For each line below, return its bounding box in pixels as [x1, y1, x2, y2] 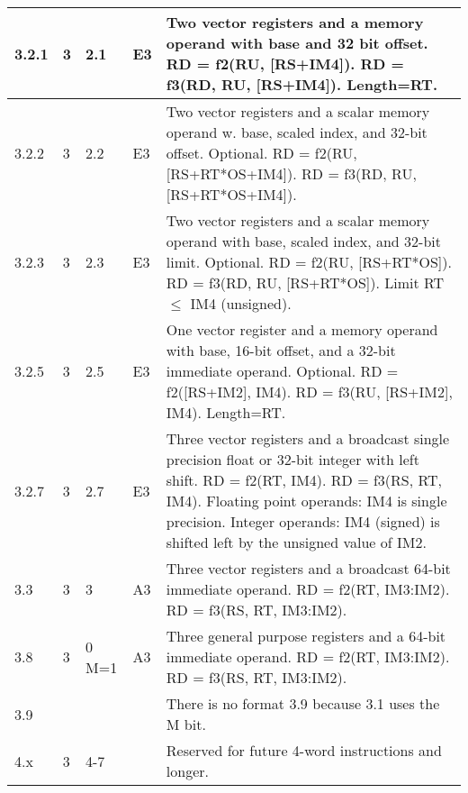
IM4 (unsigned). [190, 293, 292, 314]
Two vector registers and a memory [166, 12, 424, 32]
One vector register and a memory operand [166, 319, 438, 340]
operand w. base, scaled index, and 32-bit [166, 122, 427, 142]
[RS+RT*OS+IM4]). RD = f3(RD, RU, [166, 163, 417, 184]
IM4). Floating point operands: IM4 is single [166, 490, 447, 511]
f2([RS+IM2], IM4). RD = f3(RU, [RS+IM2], [166, 381, 453, 402]
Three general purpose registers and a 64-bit [166, 625, 446, 646]
